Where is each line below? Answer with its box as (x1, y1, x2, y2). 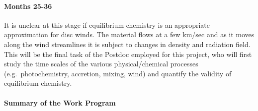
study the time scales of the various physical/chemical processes (4, 58, 198, 69)
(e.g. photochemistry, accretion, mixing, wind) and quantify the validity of (4, 68, 232, 78)
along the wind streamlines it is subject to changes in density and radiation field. (4, 39, 251, 49)
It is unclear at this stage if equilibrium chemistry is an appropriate (4, 19, 210, 30)
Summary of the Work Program (4, 97, 116, 108)
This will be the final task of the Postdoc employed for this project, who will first (4, 49, 252, 59)
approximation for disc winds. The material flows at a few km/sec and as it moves (4, 29, 255, 40)
